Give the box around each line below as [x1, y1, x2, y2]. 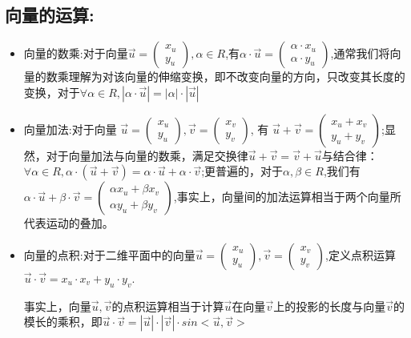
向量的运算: [5, 2, 95, 27]
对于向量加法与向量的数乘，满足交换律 [46, 147, 248, 163]
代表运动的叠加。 [23, 215, 114, 231]
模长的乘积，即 [23, 313, 103, 330]
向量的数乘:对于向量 [23, 45, 128, 62]
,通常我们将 [330, 45, 390, 62]
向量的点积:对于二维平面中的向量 [23, 246, 195, 263]
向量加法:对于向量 [23, 120, 117, 137]
